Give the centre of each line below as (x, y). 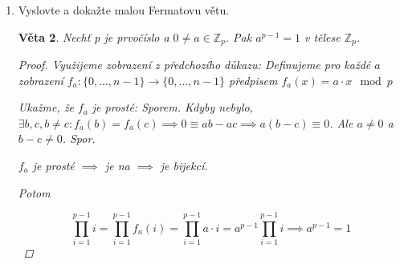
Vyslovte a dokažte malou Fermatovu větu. (124, 10)
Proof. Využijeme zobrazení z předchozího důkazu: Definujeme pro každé (194, 65)
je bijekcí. (184, 166)
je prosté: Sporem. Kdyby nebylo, (172, 107)
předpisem (253, 80)
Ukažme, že (46, 107)
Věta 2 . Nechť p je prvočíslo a (94, 37)
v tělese (322, 37)
